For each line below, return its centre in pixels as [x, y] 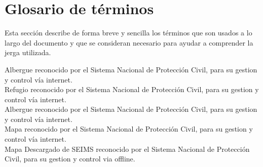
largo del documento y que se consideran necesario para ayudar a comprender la [129, 42]
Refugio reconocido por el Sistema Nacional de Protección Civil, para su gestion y [132, 89]
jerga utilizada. [28, 52]
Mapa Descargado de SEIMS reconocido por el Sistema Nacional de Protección [127, 149]
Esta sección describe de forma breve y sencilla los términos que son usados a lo [128, 33]
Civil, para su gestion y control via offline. [70, 159]
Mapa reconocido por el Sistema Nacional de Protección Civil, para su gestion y [129, 129]
